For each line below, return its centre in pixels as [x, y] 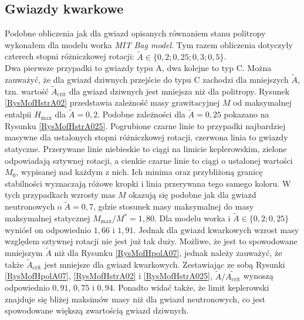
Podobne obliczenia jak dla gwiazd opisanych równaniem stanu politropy [135, 33]
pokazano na [246, 114]
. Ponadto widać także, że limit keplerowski [191, 287]
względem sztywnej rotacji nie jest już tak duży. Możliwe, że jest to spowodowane [151, 241]
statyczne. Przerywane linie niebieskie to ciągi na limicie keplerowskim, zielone [146, 149]
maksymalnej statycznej [48, 218]
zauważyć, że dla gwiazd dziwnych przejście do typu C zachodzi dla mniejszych [147, 80]
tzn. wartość [27, 91]
